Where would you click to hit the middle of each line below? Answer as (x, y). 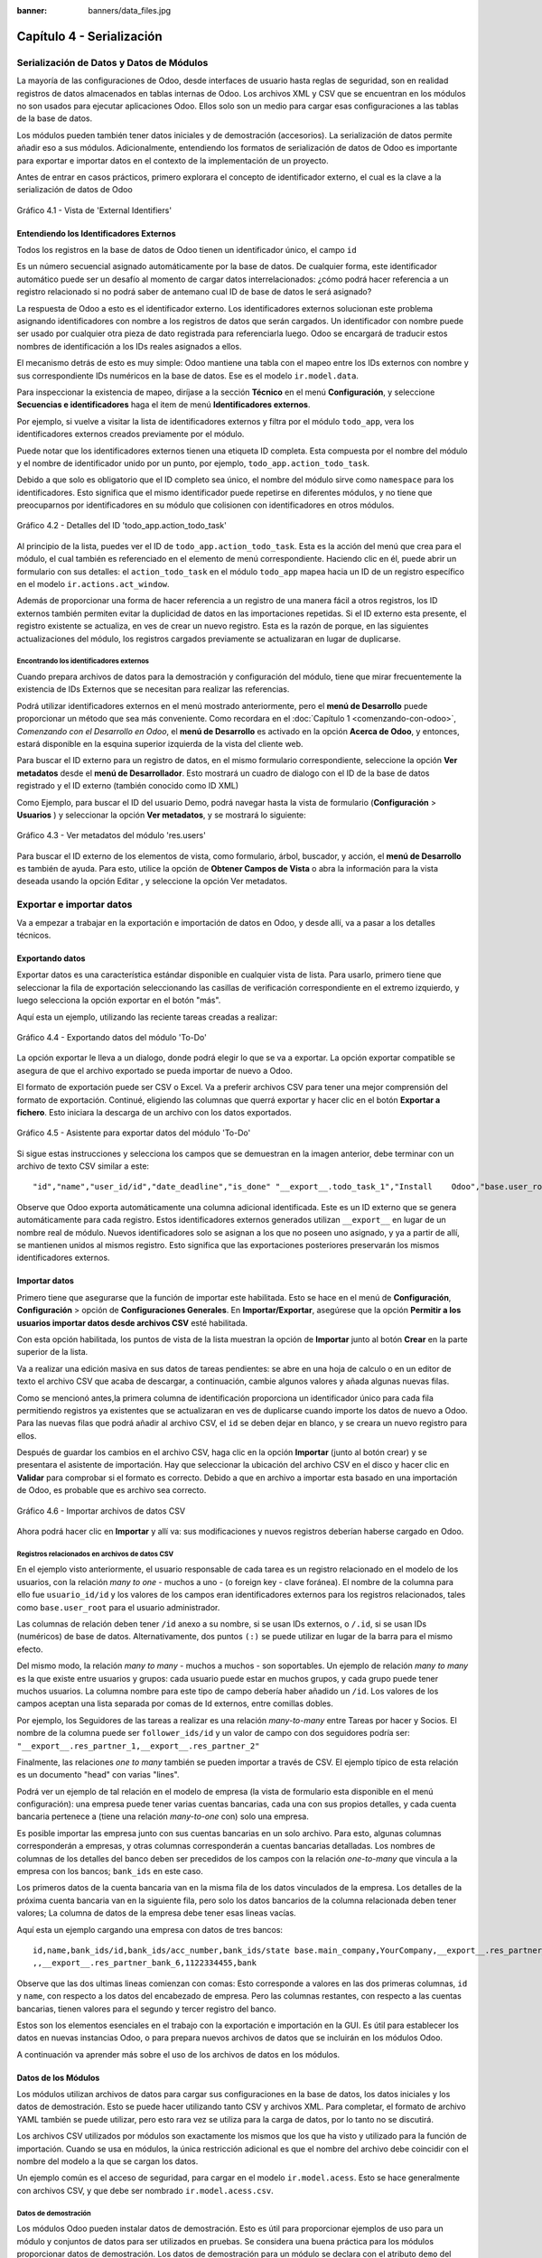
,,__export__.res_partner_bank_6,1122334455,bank (145, 1963)
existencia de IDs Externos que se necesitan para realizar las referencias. (153, 689)
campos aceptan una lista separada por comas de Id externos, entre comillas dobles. (175, 1703)
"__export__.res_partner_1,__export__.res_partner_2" (138, 1746)
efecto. (30, 1649)
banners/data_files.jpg (130, 10)
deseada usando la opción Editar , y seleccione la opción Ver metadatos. (152, 882)
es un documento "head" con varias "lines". (98, 1775)
